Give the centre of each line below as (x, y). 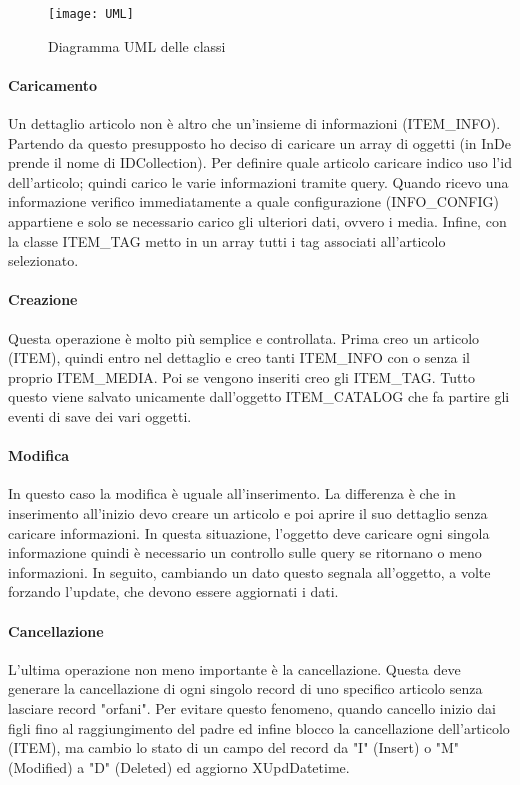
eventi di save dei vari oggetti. (100, 415)
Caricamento (53, 84)
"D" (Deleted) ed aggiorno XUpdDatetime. (219, 766)
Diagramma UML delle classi (137, 45)
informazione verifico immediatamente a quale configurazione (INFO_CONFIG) (253, 201)
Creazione (43, 299)
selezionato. (43, 260)
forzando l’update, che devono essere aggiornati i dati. (173, 591)
